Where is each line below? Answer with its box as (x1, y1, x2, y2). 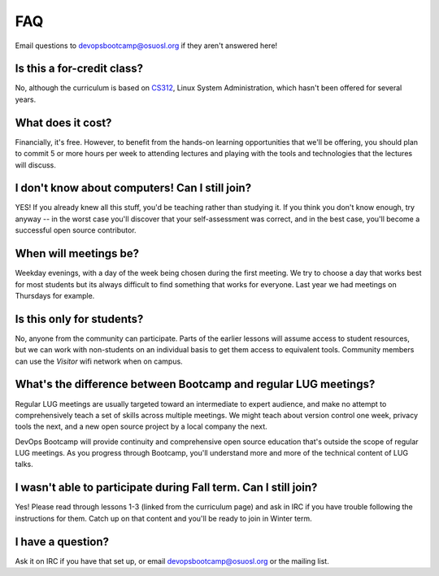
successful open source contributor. (15, 225, 137, 235)
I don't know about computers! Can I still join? (15, 181, 252, 195)
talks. (15, 460, 34, 469)
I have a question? (15, 535, 110, 548)
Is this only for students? (15, 312, 144, 325)
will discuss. (15, 159, 57, 170)
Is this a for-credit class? (15, 62, 144, 76)
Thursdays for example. (15, 290, 95, 300)
